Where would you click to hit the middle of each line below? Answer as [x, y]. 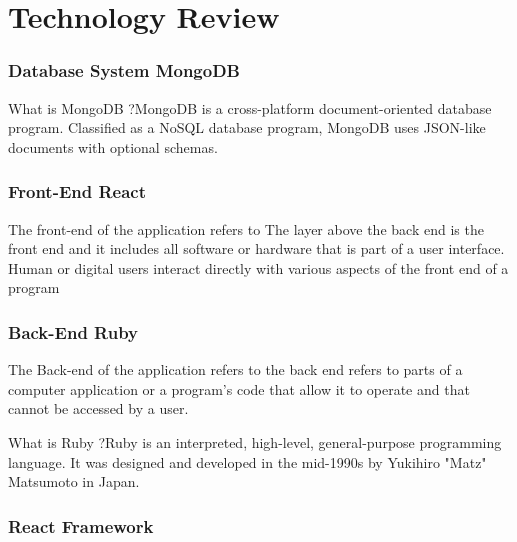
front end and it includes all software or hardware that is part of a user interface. [256, 248]
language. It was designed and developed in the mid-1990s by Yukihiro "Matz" [247, 461]
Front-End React [77, 191]
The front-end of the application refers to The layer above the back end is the [246, 228]
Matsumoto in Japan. [74, 481]
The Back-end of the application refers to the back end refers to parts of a [235, 369]
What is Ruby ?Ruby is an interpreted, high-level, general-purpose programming [255, 441]
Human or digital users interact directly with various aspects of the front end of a [258, 267]
